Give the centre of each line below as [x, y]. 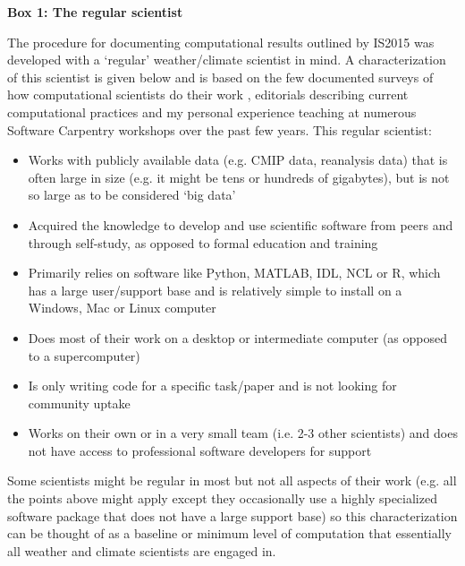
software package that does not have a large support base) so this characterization [232, 515]
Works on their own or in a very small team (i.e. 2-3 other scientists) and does [243, 433]
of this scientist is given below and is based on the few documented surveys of [220, 77]
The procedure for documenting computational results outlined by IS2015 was [221, 42]
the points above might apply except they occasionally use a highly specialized [222, 498]
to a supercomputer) [84, 355]
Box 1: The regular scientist [95, 12]
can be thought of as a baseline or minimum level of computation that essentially [229, 533]
